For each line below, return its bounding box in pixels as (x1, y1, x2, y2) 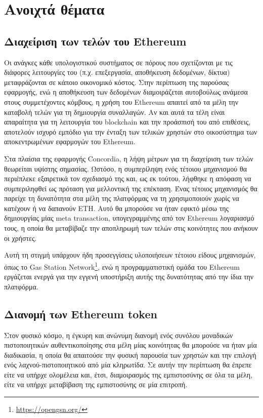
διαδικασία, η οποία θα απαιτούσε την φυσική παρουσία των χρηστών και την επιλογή (4, 349, 256, 360)
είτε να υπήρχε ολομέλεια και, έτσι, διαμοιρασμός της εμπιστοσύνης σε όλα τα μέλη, (4, 369, 252, 380)
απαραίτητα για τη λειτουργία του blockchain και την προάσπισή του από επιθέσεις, (4, 116, 251, 127)
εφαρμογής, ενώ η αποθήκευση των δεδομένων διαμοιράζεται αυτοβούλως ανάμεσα (4, 87, 248, 97)
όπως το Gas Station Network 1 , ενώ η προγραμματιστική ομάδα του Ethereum (4, 260, 240, 272)
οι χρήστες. (4, 232, 37, 243)
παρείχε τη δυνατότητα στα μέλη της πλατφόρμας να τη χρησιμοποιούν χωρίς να (4, 193, 239, 203)
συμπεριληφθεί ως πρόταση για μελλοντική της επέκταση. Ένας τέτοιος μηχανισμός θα (4, 183, 257, 193)
